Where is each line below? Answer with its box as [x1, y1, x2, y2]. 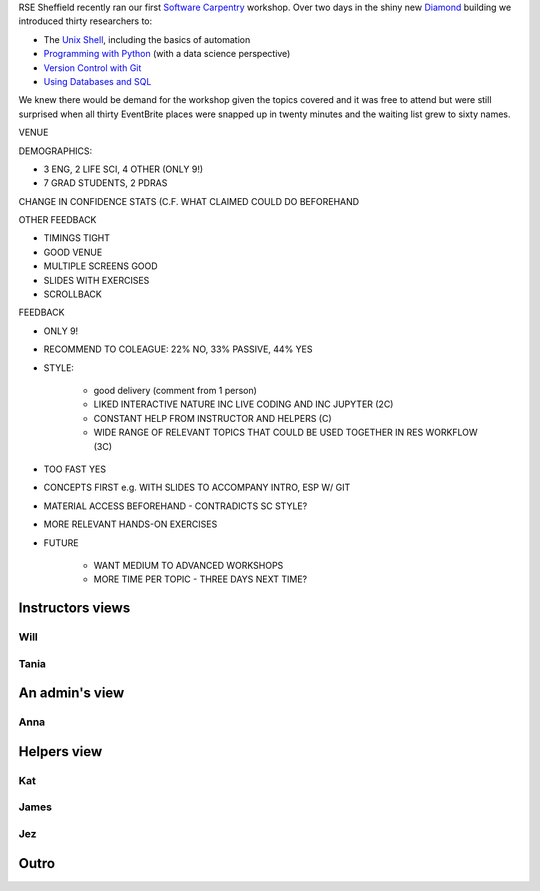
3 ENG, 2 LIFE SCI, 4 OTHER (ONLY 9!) [43, 163, 204, 175]
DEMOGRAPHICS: [18, 145, 93, 157]
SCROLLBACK [43, 288, 102, 300]
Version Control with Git [43, 61, 142, 74]
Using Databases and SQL [43, 75, 152, 87]
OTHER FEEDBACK [18, 214, 97, 226]
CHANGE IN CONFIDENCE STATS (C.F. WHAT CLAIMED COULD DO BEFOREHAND [18, 195, 360, 207]
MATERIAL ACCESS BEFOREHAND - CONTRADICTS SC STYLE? [43, 500, 308, 512]
